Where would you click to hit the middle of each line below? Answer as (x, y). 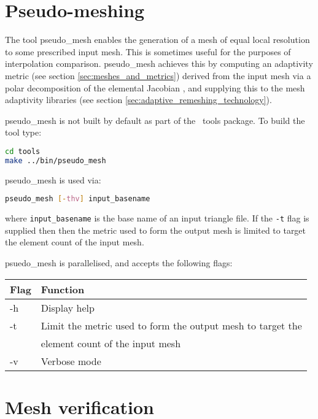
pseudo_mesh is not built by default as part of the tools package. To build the (155, 120)
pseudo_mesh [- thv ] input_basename (78, 199)
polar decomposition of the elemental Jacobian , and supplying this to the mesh (155, 87)
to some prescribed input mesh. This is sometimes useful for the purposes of (148, 51)
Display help (68, 307)
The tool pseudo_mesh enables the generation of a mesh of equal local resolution (157, 40)
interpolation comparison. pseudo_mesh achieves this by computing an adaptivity (159, 63)
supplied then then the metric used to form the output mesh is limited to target (156, 230)
